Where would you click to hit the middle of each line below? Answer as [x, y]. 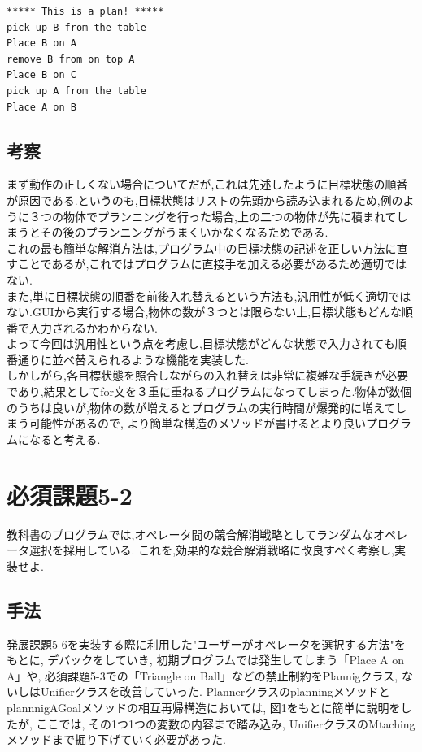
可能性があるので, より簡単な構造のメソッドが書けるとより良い [197, 423]
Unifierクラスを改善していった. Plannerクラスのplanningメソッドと [215, 691]
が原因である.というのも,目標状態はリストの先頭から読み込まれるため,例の [205, 200]
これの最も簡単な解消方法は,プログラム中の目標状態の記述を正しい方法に [202, 248]
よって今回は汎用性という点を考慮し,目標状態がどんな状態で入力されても [201, 343]
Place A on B [41, 107]
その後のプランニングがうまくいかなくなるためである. [184, 232]
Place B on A [41, 43]
